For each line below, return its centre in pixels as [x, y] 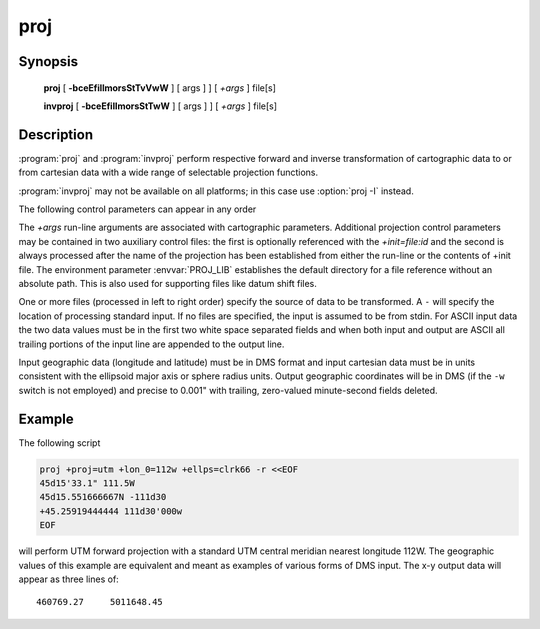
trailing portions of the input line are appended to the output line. [151, 344]
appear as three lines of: [68, 579]
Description [56, 134]
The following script [59, 442]
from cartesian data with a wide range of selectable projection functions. [168, 172]
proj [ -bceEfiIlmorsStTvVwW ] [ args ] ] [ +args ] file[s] [160, 87]
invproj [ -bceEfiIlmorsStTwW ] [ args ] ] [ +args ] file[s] [160, 106]
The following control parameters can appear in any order [137, 209]
